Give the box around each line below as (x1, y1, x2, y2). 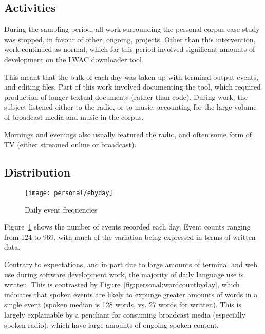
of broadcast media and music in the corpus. (4, 111, 144, 122)
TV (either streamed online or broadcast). (4, 139, 137, 150)
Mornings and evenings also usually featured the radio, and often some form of (4, 129, 252, 139)
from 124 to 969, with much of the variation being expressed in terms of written (4, 231, 256, 242)
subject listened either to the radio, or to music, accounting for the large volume (4, 101, 257, 112)
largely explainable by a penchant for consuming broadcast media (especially (4, 309, 246, 320)
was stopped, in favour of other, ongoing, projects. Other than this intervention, (4, 33, 256, 44)
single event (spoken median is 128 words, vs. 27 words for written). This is (4, 299, 241, 310)
